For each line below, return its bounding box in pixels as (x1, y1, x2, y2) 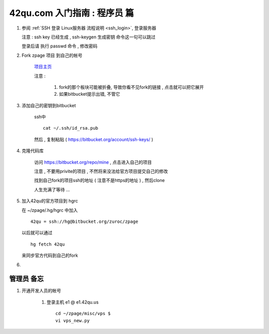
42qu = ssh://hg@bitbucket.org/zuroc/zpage (30, 218, 138, 224)
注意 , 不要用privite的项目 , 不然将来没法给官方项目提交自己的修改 (34, 168, 168, 174)
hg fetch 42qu (30, 241, 65, 247)
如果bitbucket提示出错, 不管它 (59, 91, 121, 97)
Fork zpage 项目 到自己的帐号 (21, 52, 83, 58)
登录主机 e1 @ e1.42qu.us (46, 299, 99, 305)
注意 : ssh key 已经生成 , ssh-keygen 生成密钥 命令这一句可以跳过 (21, 34, 156, 40)
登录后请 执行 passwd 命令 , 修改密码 (21, 43, 98, 49)
